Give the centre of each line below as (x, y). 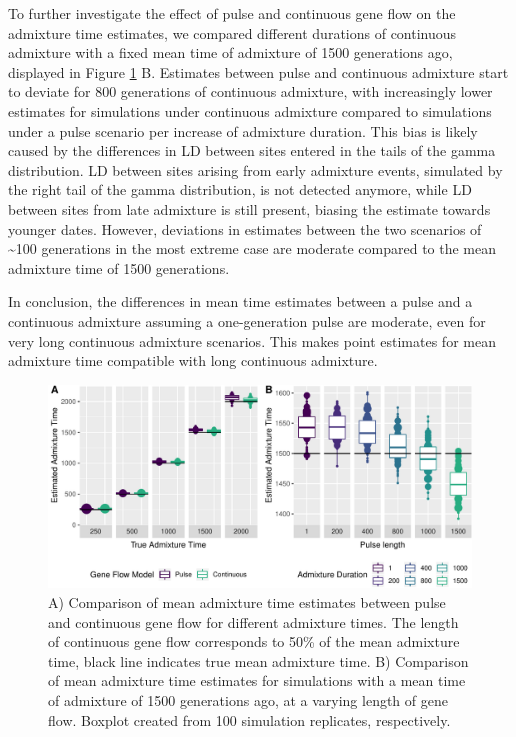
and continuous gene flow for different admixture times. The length (253, 621)
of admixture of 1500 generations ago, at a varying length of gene (248, 699)
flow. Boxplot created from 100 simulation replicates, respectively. (249, 719)
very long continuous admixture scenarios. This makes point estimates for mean (252, 340)
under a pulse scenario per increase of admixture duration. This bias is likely (243, 130)
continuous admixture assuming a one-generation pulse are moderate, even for (247, 320)
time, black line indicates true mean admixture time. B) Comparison (258, 660)
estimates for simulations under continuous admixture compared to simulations (250, 110)
